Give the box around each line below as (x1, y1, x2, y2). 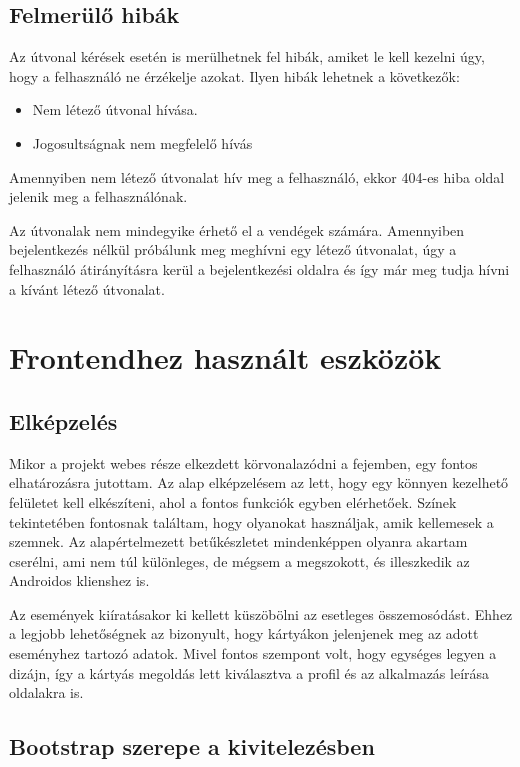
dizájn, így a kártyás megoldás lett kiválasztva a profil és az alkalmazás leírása (9, 662, 490, 683)
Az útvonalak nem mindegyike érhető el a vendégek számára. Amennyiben (9, 219, 465, 240)
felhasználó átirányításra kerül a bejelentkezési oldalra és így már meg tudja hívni (9, 258, 510, 279)
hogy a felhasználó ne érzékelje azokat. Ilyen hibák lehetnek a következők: (9, 65, 460, 86)
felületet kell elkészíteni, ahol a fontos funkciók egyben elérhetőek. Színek (9, 491, 457, 512)
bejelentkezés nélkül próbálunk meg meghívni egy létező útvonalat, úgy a (9, 239, 457, 260)
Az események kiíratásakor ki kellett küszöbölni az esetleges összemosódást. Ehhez (9, 603, 513, 624)
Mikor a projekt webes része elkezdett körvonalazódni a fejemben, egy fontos (9, 452, 478, 473)
